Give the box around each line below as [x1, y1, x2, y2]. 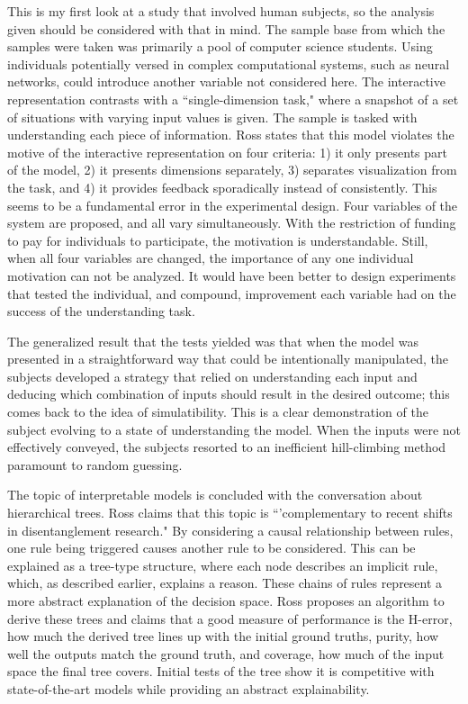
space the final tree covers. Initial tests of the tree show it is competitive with [7, 662, 435, 681]
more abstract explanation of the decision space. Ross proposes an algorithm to [7, 591, 445, 609]
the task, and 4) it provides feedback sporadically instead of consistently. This [7, 177, 437, 196]
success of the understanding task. [7, 302, 195, 320]
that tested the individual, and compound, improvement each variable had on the [7, 284, 456, 302]
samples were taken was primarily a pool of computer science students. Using [7, 37, 433, 56]
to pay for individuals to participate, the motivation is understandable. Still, [7, 230, 428, 249]
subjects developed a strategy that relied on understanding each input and [7, 366, 418, 385]
